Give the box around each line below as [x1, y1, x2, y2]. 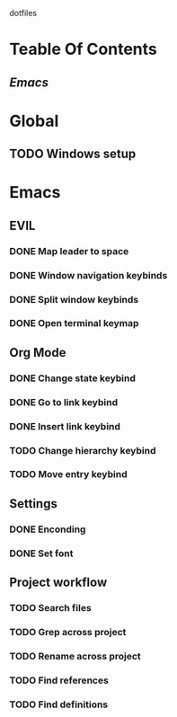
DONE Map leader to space [9, 244, 129, 257]
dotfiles [9, 8, 38, 18]
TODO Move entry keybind [9, 468, 128, 481]
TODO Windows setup [9, 146, 137, 162]
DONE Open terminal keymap [9, 317, 139, 330]
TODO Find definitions [9, 698, 109, 711]
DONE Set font [9, 547, 74, 560]
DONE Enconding [9, 523, 86, 536]
